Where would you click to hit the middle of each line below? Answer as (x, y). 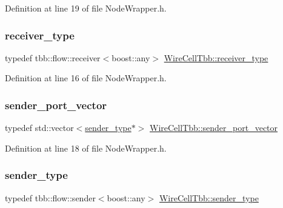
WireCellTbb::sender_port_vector (214, 128)
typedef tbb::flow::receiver (53, 57)
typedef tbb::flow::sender (50, 197)
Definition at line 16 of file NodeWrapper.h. (86, 78)
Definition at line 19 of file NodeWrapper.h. (86, 8)
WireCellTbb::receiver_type (216, 57)
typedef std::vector (39, 128)
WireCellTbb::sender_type (209, 197)
